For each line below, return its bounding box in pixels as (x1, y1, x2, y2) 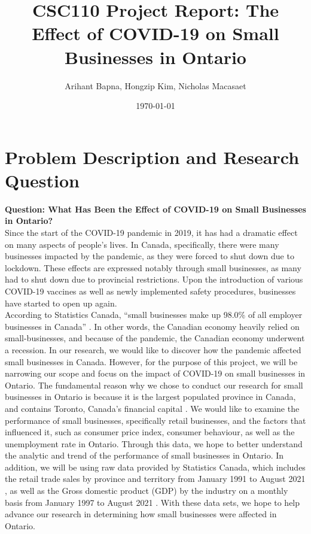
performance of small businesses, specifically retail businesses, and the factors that (5, 414, 306, 426)
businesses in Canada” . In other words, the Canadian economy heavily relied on (5, 320, 300, 332)
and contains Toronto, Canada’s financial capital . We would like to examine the (5, 402, 300, 414)
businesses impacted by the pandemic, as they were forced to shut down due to (5, 250, 294, 262)
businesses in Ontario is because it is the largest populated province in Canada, (5, 390, 296, 403)
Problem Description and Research (5, 144, 300, 169)
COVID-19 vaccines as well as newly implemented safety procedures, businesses (5, 284, 296, 297)
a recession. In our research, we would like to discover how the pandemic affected (5, 343, 301, 356)
